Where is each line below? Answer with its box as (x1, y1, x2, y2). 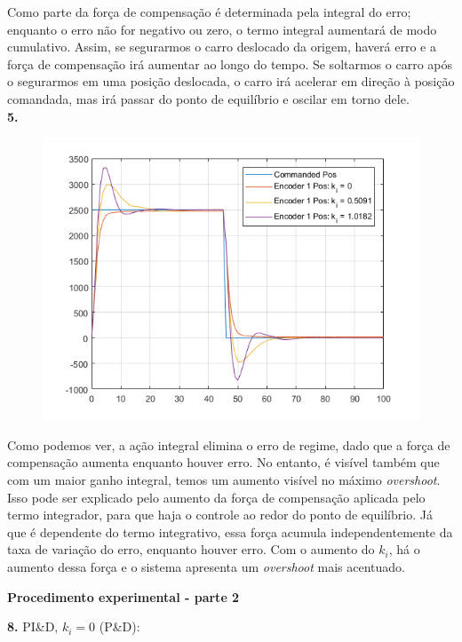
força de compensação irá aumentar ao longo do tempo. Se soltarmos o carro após (7, 54, 453, 73)
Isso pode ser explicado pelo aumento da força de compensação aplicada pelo (7, 487, 426, 506)
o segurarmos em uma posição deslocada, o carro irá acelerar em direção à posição (7, 72, 455, 91)
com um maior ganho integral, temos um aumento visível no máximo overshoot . (7, 470, 441, 488)
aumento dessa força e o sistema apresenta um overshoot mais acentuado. (7, 557, 405, 575)
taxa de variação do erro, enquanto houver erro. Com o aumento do (7, 540, 375, 559)
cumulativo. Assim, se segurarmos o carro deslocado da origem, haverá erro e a (7, 37, 436, 56)
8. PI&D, (7, 617, 59, 636)
